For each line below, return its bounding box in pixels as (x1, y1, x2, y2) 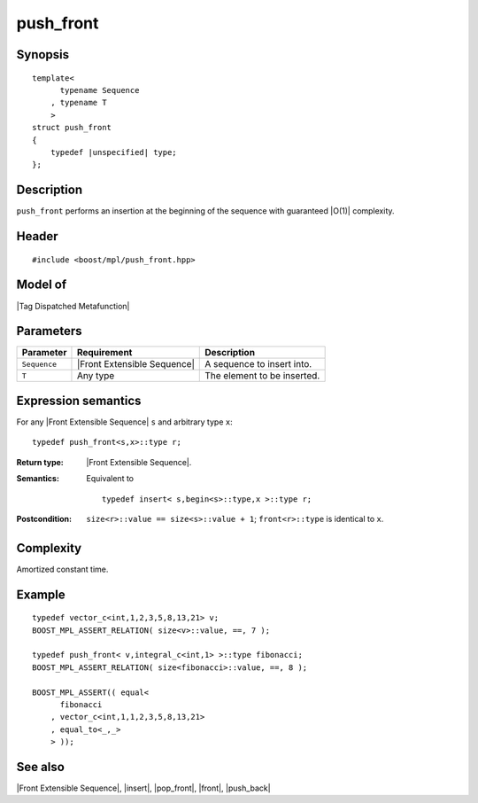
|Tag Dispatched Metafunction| (16, 300, 130, 311)
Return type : (16, 456, 64, 467)
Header (16, 229, 58, 244)
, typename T (50, 97, 107, 108)
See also (16, 759, 66, 775)
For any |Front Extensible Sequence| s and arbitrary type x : (16, 417, 234, 427)
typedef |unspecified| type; (50, 147, 177, 157)
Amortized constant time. (16, 564, 109, 574)
